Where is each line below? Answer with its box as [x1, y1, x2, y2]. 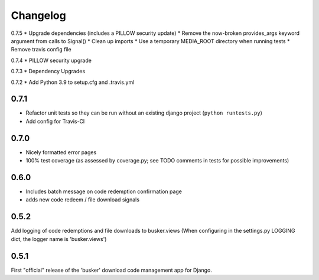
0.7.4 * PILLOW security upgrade [11, 57, 92, 64]
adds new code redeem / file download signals [25, 196, 140, 203]
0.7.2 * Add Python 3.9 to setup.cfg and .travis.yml [11, 79, 135, 86]
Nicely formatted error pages [25, 148, 97, 156]
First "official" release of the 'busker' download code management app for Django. [11, 266, 212, 274]
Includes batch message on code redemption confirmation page [25, 188, 183, 195]
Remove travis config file [11, 46, 72, 53]
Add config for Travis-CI [25, 118, 85, 125]
